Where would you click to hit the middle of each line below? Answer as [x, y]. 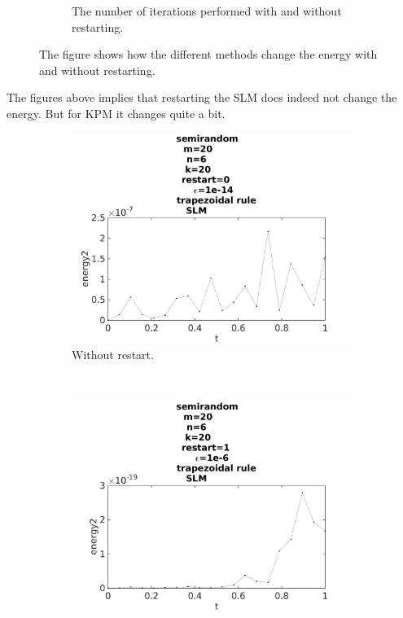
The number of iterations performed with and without [207, 11]
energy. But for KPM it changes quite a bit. [116, 113]
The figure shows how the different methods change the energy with [208, 54]
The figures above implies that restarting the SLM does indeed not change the [202, 97]
